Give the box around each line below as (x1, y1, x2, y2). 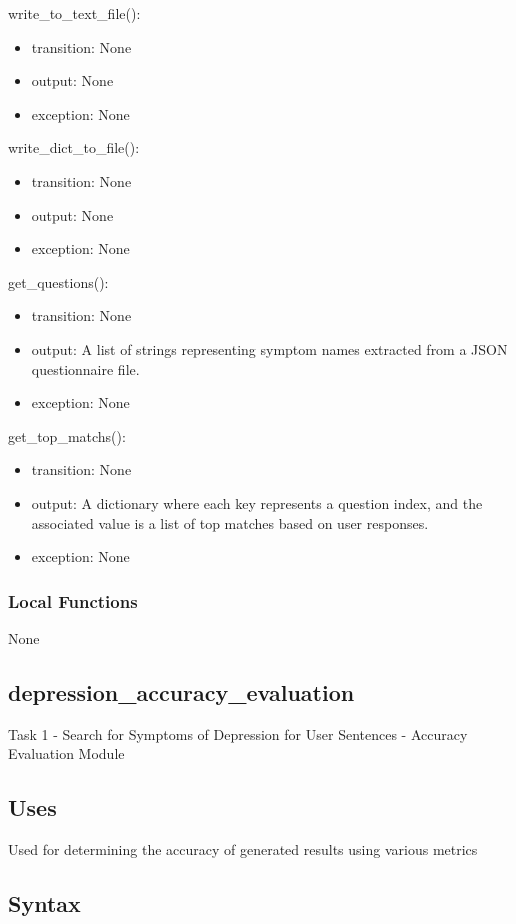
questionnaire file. (31, 358, 140, 379)
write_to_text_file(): (8, 3, 141, 23)
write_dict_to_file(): (8, 137, 140, 158)
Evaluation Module (8, 743, 125, 764)
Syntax (8, 888, 81, 919)
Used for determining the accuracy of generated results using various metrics (8, 839, 478, 860)
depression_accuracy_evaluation (8, 676, 355, 707)
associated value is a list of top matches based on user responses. (31, 512, 429, 533)
